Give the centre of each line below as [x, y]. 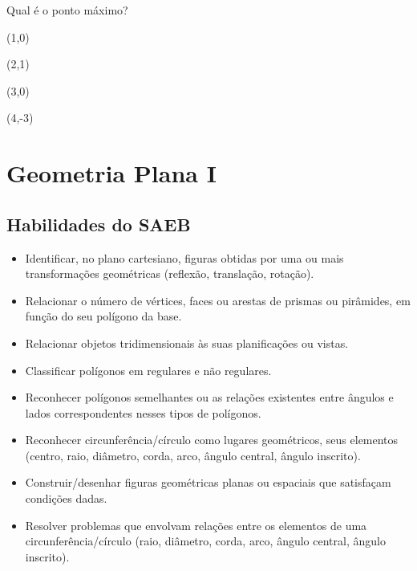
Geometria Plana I [111, 173]
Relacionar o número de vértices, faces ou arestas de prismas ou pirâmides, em [218, 300]
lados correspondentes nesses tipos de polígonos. [143, 412]
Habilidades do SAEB [99, 224]
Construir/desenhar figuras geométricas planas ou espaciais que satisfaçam [208, 482]
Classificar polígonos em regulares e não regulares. [148, 370]
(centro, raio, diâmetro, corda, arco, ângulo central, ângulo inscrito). [193, 455]
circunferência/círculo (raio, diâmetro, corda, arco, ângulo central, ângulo [205, 541]
